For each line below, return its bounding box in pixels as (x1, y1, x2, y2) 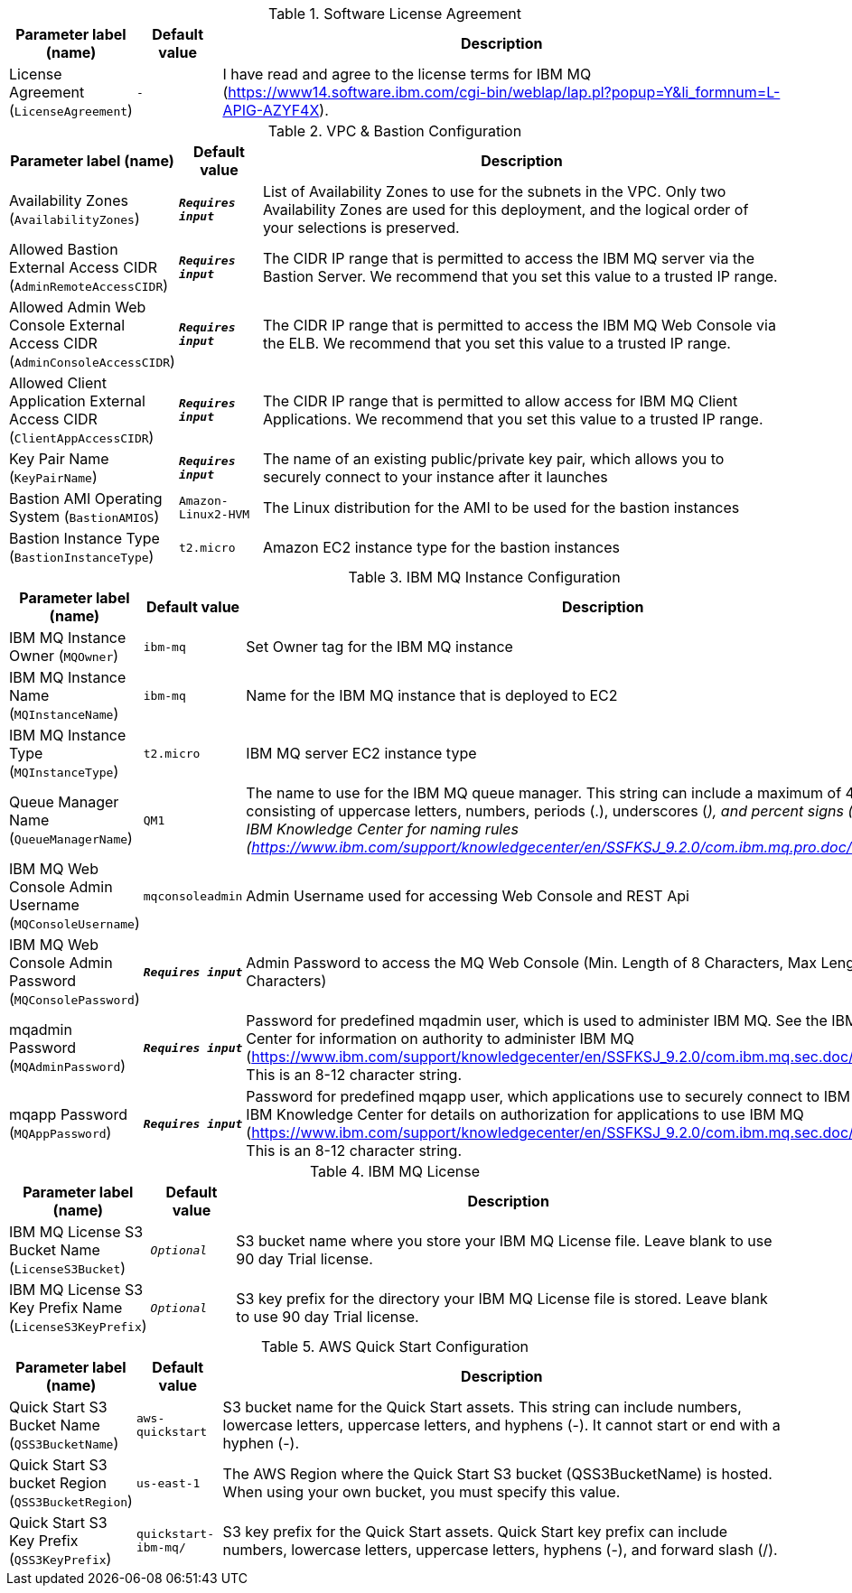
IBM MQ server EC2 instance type (246, 744, 477, 762)
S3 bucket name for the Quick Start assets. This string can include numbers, (222, 1398, 742, 1416)
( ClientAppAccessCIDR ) (9, 428, 154, 446)
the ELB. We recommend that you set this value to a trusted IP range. (262, 334, 731, 352)
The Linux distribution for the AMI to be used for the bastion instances (262, 498, 740, 517)
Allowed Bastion (9, 240, 118, 258)
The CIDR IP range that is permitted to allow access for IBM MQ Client (262, 392, 738, 410)
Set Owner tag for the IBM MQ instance (246, 638, 513, 656)
